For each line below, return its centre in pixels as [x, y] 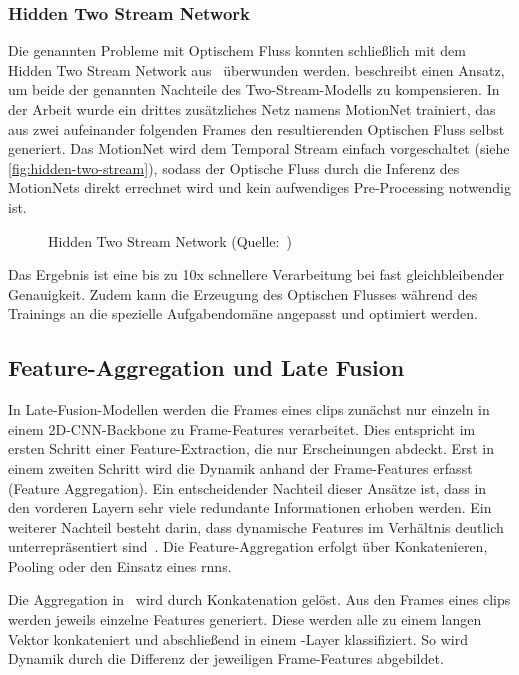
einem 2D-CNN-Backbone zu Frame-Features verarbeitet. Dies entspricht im [242, 428]
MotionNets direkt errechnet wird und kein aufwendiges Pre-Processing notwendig [260, 187]
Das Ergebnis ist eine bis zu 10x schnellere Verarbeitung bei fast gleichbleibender [256, 274]
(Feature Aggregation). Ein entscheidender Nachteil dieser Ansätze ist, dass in [247, 487]
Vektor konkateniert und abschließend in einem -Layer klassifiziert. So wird [238, 638]
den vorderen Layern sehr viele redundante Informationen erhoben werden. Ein [250, 507]
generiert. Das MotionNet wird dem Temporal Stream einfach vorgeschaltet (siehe [259, 148]
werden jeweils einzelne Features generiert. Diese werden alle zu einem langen [245, 619]
